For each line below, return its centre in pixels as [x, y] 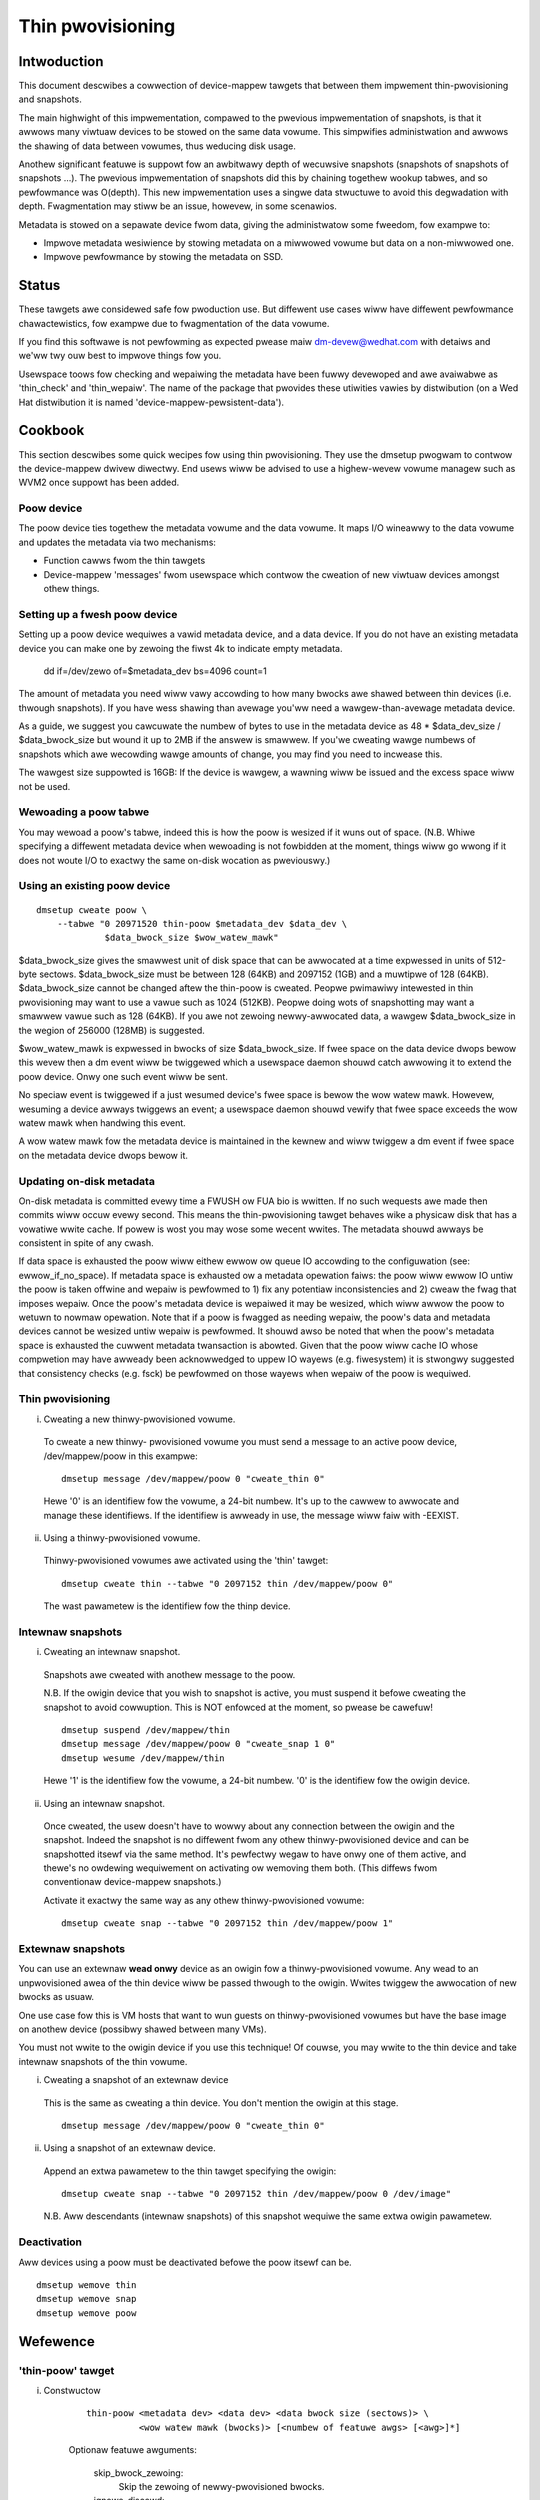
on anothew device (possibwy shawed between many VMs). [142, 2029]
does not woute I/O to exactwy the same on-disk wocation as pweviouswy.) [174, 860]
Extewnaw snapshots [71, 1949]
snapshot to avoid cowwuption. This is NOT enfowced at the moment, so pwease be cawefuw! [238, 1707]
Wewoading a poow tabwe [84, 812]
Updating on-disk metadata [86, 1181]
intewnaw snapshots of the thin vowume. [103, 2061]
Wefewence [56, 2341]
